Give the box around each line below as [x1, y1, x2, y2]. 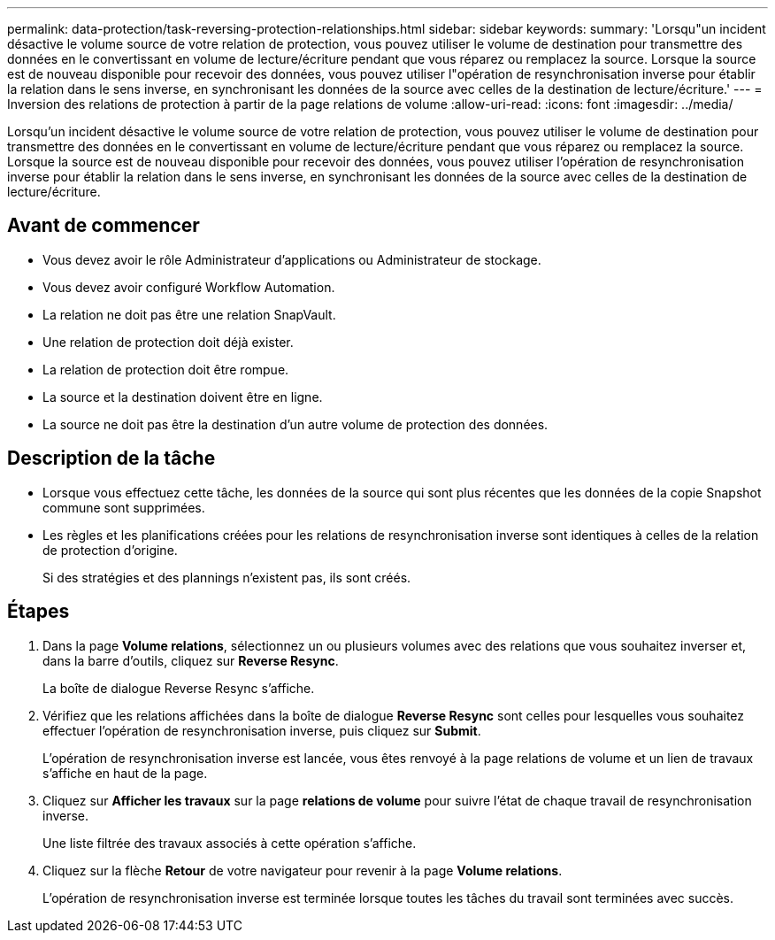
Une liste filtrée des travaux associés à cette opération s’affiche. [42, 835, 417, 851]
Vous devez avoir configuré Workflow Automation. [42, 279, 335, 295]
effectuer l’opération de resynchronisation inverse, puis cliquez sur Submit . [42, 722, 481, 738]
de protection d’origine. [42, 542, 178, 558]
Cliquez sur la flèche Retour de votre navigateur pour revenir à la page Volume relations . [42, 862, 563, 878]
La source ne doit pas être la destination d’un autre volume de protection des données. [42, 416, 549, 432]
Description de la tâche [7, 447, 216, 470]
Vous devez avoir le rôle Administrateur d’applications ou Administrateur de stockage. [42, 251, 541, 267]
